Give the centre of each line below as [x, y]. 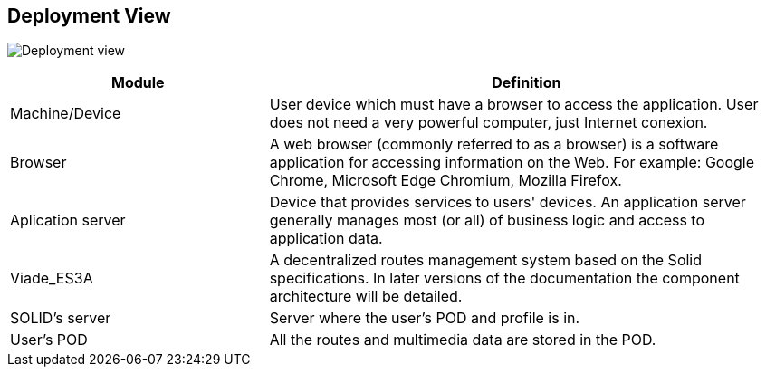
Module [138, 83]
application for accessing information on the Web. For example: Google [512, 163]
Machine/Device [66, 114]
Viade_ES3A [52, 278]
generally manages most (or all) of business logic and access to [487, 221]
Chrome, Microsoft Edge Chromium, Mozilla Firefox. [445, 181]
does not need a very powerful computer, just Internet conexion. [488, 123]
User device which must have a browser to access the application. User [514, 105]
